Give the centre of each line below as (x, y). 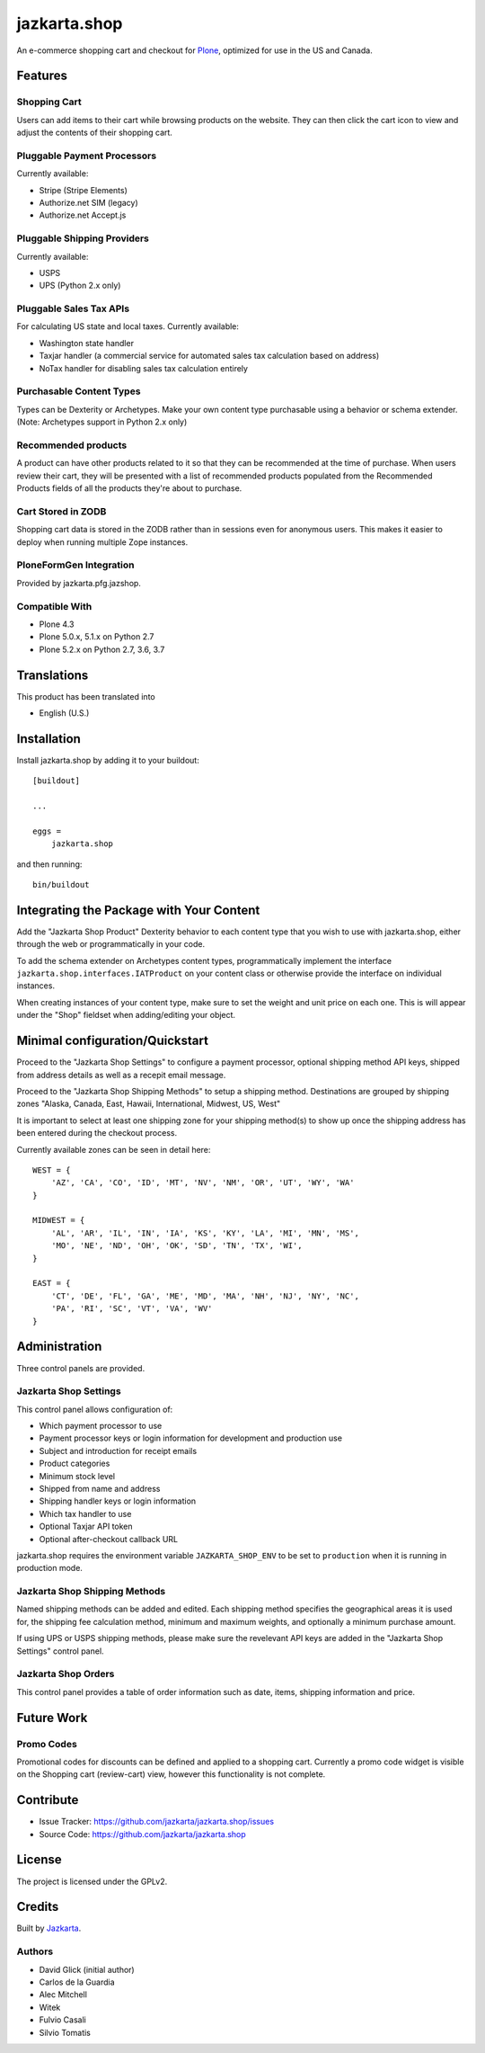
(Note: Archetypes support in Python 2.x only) (102, 422)
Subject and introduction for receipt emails (118, 1450)
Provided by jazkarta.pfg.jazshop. (79, 583)
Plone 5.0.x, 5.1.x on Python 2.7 (97, 637)
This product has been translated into (86, 696)
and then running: (49, 864)
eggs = (47, 831)
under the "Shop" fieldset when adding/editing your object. (126, 1015)
